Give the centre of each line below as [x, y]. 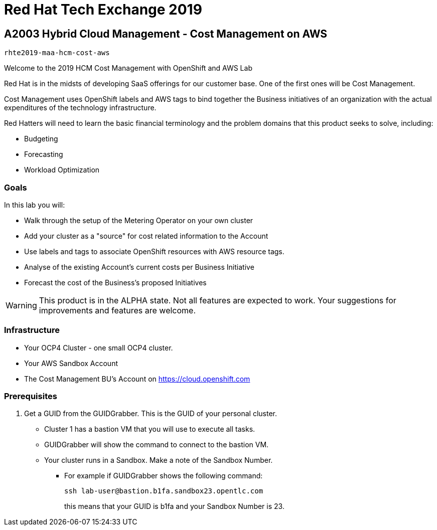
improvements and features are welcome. [117, 310]
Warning [21, 305]
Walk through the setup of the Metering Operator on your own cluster [139, 220]
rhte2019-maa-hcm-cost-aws [57, 53]
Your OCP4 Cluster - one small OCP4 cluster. [99, 347]
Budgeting [41, 139]
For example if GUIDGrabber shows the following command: [164, 476]
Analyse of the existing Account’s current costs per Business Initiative [139, 267]
